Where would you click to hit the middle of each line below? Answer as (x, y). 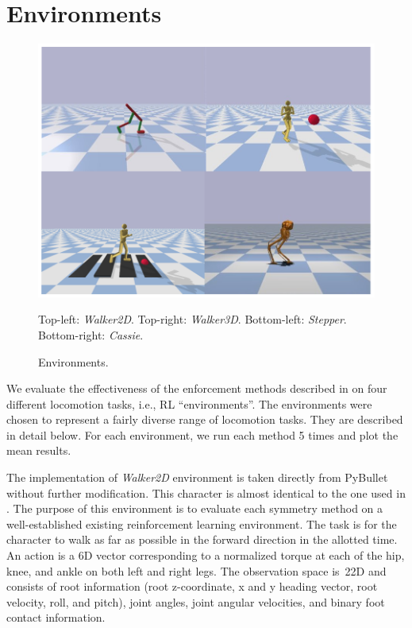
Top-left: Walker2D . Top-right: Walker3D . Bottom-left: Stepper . (193, 319)
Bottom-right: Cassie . (91, 334)
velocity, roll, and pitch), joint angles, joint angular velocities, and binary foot (196, 601)
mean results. (39, 450)
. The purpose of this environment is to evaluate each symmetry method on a (195, 508)
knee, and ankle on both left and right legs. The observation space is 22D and (196, 570)
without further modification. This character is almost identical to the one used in (206, 492)
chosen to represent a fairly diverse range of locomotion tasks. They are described (205, 419)
